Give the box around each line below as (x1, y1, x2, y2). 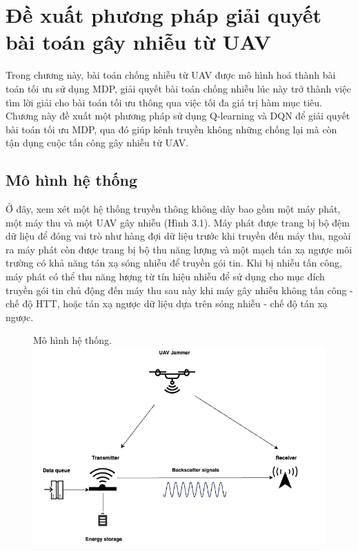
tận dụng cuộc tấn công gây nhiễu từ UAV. (6, 135, 189, 150)
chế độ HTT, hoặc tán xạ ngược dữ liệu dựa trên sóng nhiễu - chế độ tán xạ (6, 296, 328, 311)
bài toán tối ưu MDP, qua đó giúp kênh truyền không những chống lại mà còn (6, 122, 337, 136)
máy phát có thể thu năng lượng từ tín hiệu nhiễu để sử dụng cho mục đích (6, 269, 325, 284)
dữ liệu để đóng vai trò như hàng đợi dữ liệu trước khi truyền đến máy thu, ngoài (6, 229, 351, 243)
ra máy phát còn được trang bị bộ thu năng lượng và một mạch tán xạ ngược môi (6, 242, 352, 256)
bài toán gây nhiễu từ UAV (6, 28, 271, 56)
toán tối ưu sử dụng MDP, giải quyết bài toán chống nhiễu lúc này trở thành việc (6, 81, 351, 95)
